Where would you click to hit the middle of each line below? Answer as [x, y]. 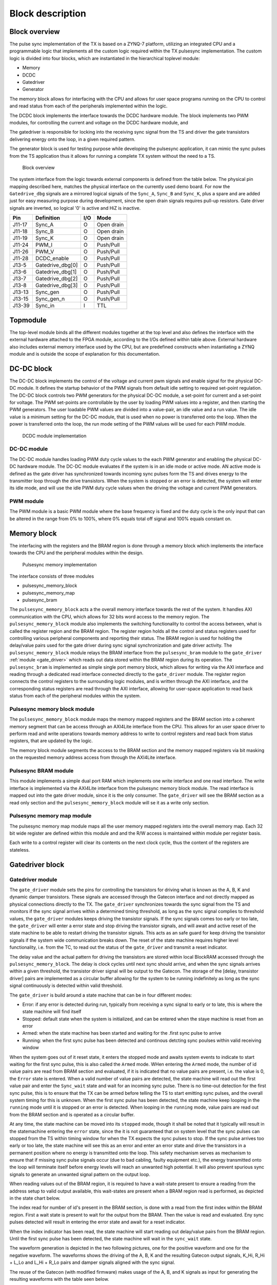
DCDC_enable [52, 259]
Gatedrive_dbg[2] [56, 279]
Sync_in [45, 306]
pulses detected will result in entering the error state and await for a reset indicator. [97, 1222]
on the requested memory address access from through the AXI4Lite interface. [93, 758]
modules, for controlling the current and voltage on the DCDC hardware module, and [99, 122]
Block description [48, 13]
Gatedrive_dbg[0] [56, 265]
